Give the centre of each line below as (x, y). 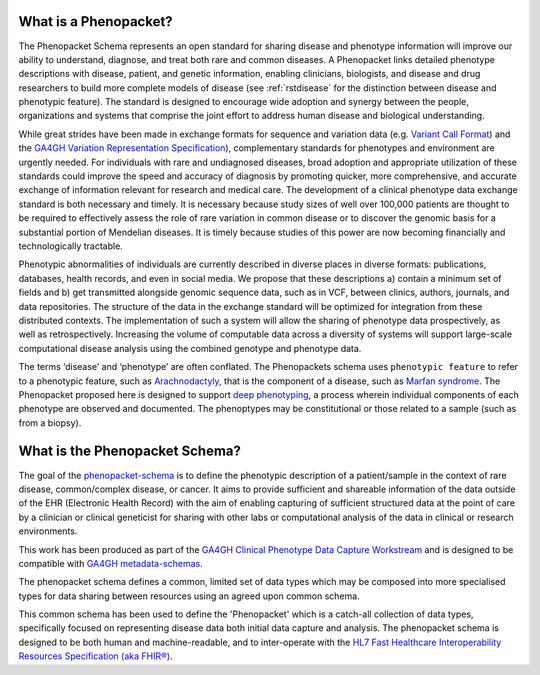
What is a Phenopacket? (96, 21)
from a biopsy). (50, 422)
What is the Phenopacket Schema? (130, 451)
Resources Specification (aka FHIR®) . (96, 656)
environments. (48, 531)
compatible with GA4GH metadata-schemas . (111, 563)
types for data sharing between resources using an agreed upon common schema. (189, 596)
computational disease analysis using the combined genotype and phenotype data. (190, 348)
